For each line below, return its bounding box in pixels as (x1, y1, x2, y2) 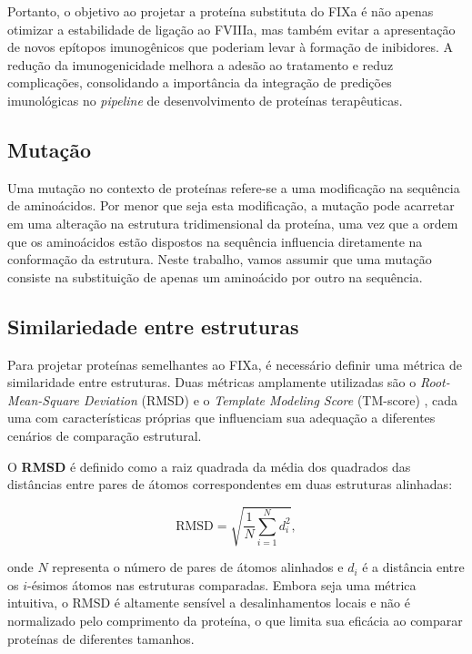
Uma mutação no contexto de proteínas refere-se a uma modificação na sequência (7, 178, 460, 197)
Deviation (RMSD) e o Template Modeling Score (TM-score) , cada (83, 390, 458, 409)
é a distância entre (362, 557, 465, 577)
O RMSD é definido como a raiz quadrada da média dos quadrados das (7, 456, 411, 475)
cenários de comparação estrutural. (7, 425, 202, 445)
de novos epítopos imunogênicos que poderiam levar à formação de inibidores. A (7, 37, 454, 56)
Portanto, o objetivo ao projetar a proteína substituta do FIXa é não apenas (7, 2, 434, 20)
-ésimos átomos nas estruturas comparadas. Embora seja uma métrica (27, 575, 417, 594)
